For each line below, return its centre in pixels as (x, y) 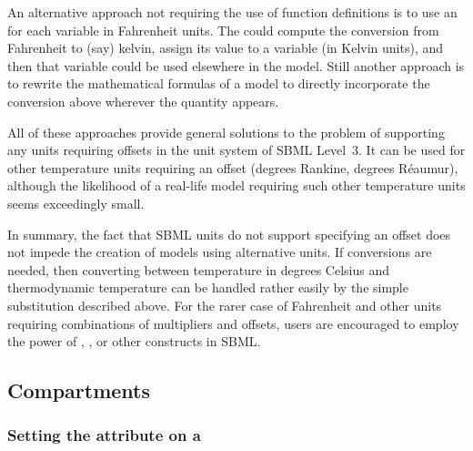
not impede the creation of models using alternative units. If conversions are (220, 252)
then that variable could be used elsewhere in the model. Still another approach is (236, 65)
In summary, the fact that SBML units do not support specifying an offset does (229, 234)
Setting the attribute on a (104, 435)
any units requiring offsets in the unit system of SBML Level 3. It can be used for (236, 150)
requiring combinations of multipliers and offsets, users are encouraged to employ (233, 323)
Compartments (79, 390)
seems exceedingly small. (76, 203)
